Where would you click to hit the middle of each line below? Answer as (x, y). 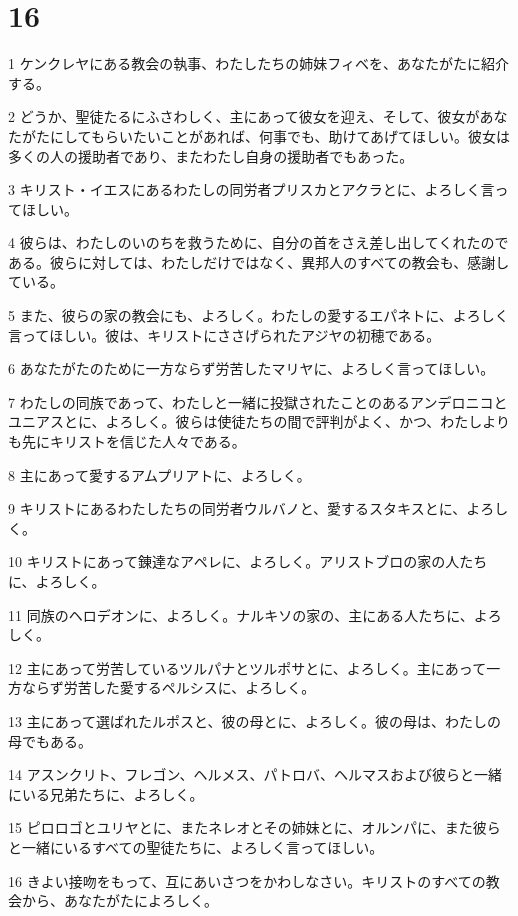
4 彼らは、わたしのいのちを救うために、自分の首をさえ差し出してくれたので (258, 242)
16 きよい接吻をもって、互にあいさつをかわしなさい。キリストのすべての (247, 880)
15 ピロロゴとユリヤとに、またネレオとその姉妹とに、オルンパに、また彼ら (254, 827)
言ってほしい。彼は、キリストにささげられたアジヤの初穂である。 (224, 334)
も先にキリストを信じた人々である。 (127, 441)
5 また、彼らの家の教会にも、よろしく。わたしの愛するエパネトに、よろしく (258, 315)
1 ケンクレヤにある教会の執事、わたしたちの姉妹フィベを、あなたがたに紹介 (258, 63)
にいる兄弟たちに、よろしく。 (106, 793)
